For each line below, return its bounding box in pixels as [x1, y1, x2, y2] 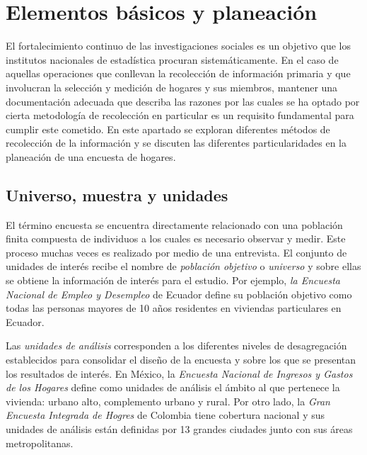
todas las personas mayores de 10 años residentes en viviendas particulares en [6, 300, 342, 315]
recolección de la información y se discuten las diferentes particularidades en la [6, 135, 347, 150]
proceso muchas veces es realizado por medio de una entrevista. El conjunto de [6, 245, 347, 259]
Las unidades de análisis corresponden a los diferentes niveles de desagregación [6, 338, 347, 353]
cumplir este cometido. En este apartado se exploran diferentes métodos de [6, 121, 330, 136]
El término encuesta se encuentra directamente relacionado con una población [6, 217, 343, 232]
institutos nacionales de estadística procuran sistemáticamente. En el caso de [6, 52, 339, 67]
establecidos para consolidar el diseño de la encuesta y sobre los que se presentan [6, 352, 356, 367]
